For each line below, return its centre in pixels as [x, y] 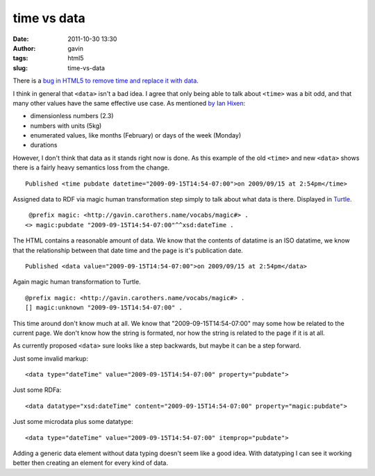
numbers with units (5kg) [66, 126]
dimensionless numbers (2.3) [72, 116]
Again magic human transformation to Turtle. [77, 282]
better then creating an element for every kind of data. [90, 463]
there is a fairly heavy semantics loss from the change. [91, 167]
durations [44, 145]
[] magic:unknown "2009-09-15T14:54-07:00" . [104, 308]
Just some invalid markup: [50, 359]
